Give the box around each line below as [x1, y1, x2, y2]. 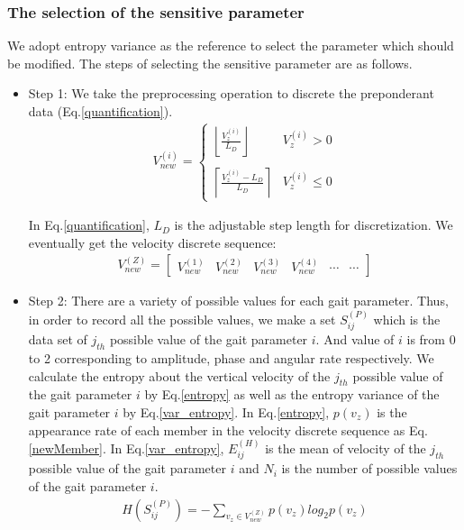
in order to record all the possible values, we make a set [28, 309, 336, 328]
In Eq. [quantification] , [28, 215, 150, 234]
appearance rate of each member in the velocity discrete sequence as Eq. [28, 420, 428, 439]
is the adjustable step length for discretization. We [174, 215, 453, 234]
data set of [28, 330, 87, 349]
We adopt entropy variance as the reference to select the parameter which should [7, 36, 454, 55]
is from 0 [406, 330, 456, 349]
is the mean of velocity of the [265, 439, 426, 458]
